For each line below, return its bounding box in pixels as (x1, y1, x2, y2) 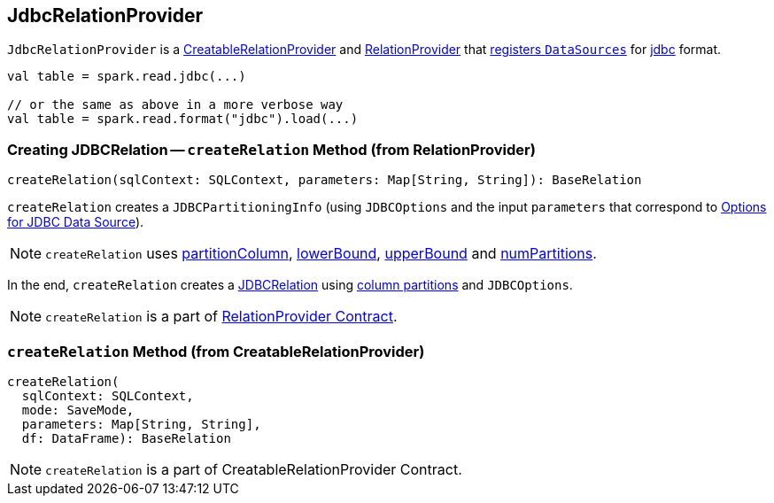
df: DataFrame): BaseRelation (21, 430, 231, 445)
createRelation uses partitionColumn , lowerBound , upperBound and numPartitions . (45, 244, 597, 263)
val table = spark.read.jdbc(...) (7, 69, 246, 84)
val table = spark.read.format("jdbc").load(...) (7, 112, 359, 127)
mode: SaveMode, (21, 402, 135, 417)
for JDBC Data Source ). (7, 214, 144, 230)
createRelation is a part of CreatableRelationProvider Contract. (45, 460, 462, 478)
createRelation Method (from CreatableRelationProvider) (7, 342, 425, 360)
